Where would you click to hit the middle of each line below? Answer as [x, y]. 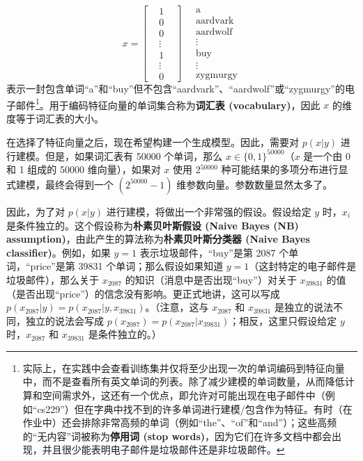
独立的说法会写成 [64, 320]
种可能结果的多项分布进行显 [285, 169]
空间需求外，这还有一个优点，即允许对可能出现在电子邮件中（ [184, 395]
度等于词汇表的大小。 [55, 119]
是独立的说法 [303, 307]
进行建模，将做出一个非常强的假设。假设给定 [209, 211]
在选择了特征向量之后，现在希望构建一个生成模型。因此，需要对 [153, 141]
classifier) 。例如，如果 [59, 252]
